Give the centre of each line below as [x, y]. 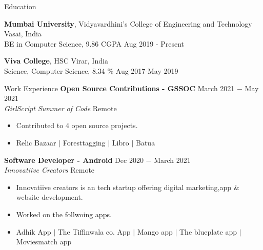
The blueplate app [208, 231]
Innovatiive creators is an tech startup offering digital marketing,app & [128, 187]
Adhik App [34, 231]
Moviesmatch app [44, 242]
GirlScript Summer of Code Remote [60, 108]
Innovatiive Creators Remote [49, 170]
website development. [49, 197]
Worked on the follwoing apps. [64, 214]
